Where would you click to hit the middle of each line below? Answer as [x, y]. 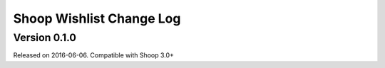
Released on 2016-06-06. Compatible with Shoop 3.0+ [94, 55]
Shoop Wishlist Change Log [97, 18]
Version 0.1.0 [45, 38]
